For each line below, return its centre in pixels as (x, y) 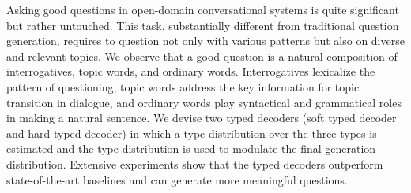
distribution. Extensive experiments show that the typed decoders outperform (195, 163)
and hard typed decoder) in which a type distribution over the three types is (192, 133)
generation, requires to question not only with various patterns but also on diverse (205, 41)
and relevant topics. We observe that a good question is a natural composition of (202, 56)
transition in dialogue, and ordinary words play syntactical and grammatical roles (204, 102)
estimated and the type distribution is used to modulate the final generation (191, 148)
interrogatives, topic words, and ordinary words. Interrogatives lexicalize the (191, 71)
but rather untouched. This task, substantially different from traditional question (203, 25)
